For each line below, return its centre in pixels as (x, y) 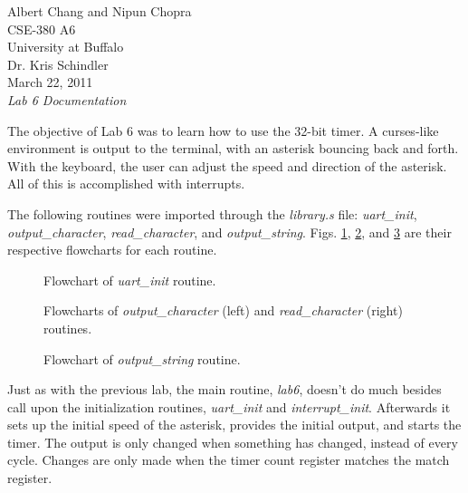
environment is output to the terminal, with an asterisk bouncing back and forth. (233, 148)
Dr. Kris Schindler (58, 64)
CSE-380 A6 (42, 29)
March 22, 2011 (50, 82)
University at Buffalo (66, 47)
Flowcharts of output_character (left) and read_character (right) (223, 310)
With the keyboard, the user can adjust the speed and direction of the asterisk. (227, 165)
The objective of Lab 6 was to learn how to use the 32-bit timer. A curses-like (223, 130)
